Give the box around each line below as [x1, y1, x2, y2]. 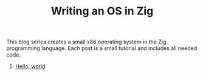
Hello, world [15, 63, 46, 70]
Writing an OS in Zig [50, 4, 154, 18]
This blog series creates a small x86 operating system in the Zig [6, 38, 167, 46]
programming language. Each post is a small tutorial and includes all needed [6, 45, 198, 52]
